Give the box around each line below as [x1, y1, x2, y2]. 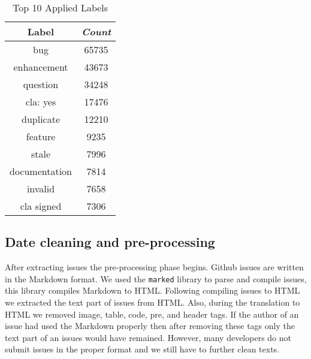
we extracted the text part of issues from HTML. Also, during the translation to [5, 296, 300, 309]
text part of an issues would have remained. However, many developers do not [5, 331, 291, 343]
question [23, 77, 59, 91]
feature [26, 129, 56, 143]
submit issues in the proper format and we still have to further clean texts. [5, 343, 279, 355]
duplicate [22, 112, 61, 126]
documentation [10, 164, 73, 178]
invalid [26, 182, 55, 195]
